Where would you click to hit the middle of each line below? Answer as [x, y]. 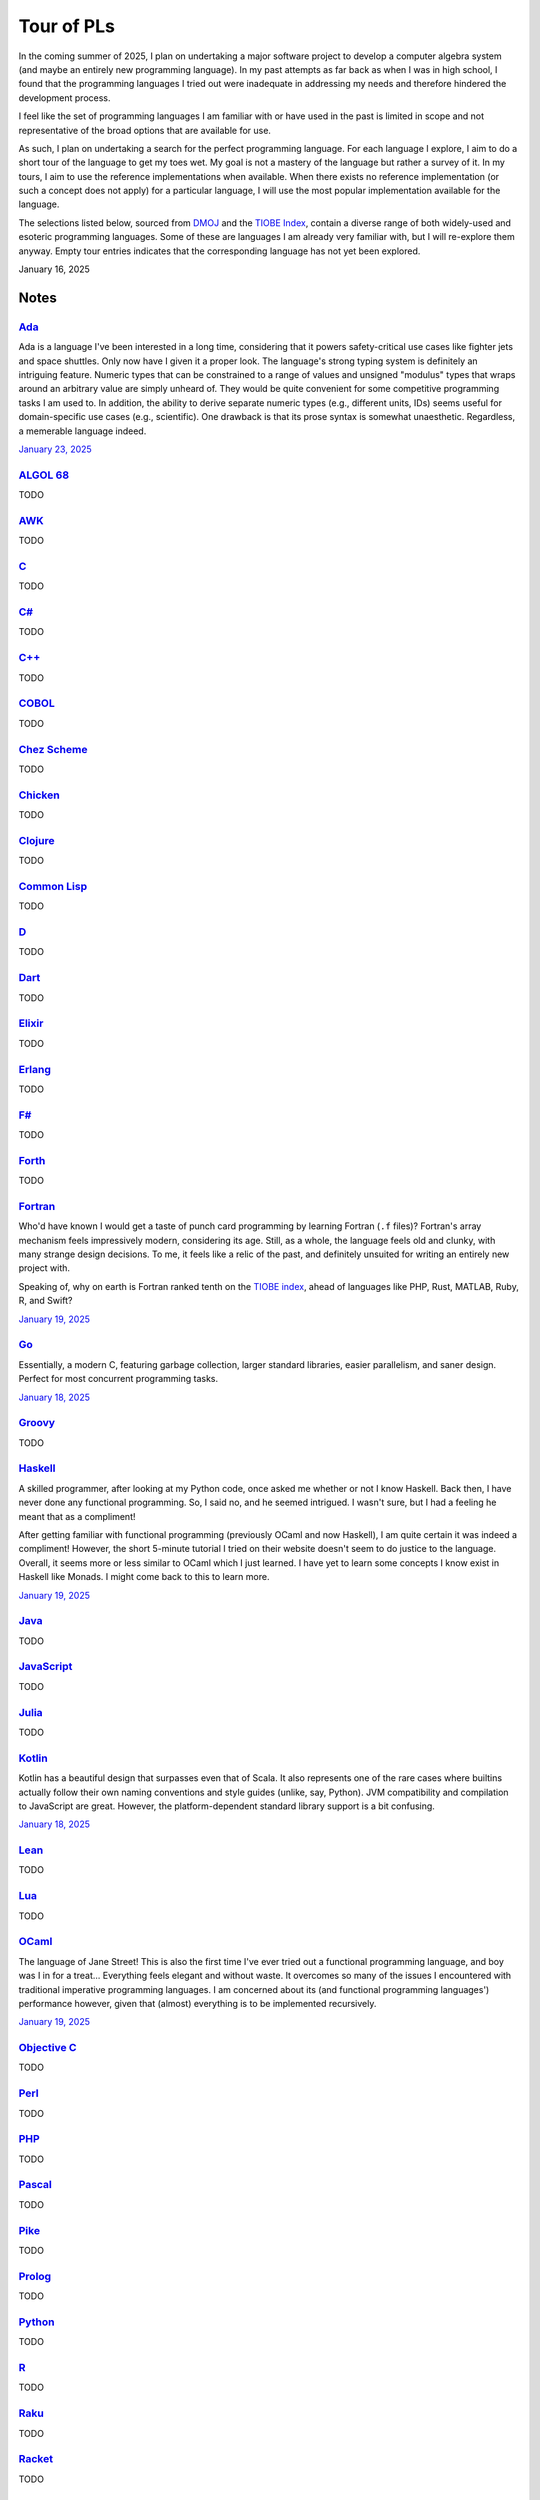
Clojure [36, 840]
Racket [36, 2459]
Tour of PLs [66, 26]
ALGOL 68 [44, 475]
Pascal [35, 2185]
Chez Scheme [53, 749]
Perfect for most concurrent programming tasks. [118, 1379]
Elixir [31, 1023]
